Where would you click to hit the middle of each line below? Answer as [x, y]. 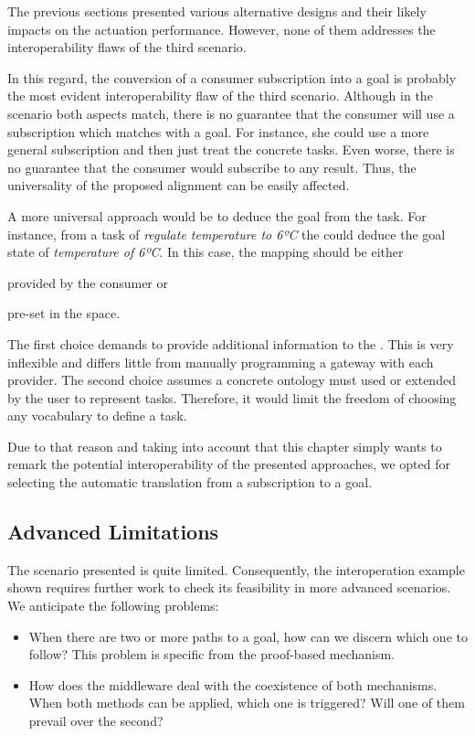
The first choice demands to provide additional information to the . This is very [231, 343]
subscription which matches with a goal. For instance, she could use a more [218, 131]
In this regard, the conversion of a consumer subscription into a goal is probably [232, 77]
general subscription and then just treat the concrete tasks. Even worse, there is [231, 149]
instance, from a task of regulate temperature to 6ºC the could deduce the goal [227, 234]
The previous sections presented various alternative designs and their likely [217, 11]
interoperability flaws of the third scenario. [127, 47]
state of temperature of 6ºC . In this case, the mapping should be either [206, 252]
